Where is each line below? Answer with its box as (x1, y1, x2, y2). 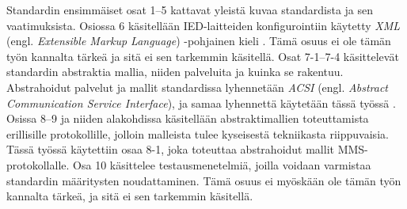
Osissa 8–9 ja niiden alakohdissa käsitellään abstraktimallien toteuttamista (6, 110, 369, 127)
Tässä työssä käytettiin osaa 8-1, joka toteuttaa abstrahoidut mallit (6, 141, 334, 158)
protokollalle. (6, 156, 70, 173)
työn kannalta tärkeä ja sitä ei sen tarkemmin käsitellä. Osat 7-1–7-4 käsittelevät (6, 47, 399, 64)
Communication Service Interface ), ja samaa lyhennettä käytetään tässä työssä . (6, 94, 396, 111)
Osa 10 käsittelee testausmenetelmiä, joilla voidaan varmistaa (73, 156, 371, 173)
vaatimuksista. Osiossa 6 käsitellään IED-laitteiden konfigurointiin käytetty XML (6, 17, 400, 33)
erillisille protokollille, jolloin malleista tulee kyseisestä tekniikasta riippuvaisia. (6, 125, 389, 142)
